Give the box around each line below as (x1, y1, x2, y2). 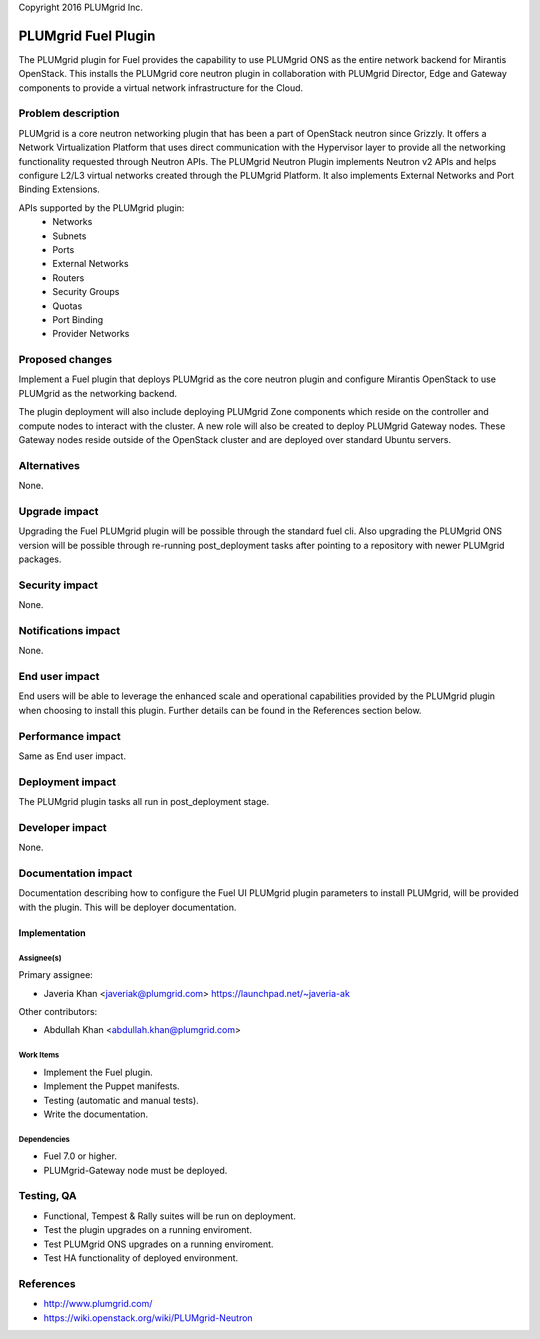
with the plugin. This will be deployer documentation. (18, 901, 237, 913)
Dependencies (18, 1134, 70, 1144)
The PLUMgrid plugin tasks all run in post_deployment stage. (18, 796, 270, 808)
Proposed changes (18, 353, 113, 367)
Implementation (18, 926, 87, 939)
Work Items (18, 1050, 60, 1060)
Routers (52, 271, 85, 284)
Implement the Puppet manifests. (43, 1080, 180, 1092)
